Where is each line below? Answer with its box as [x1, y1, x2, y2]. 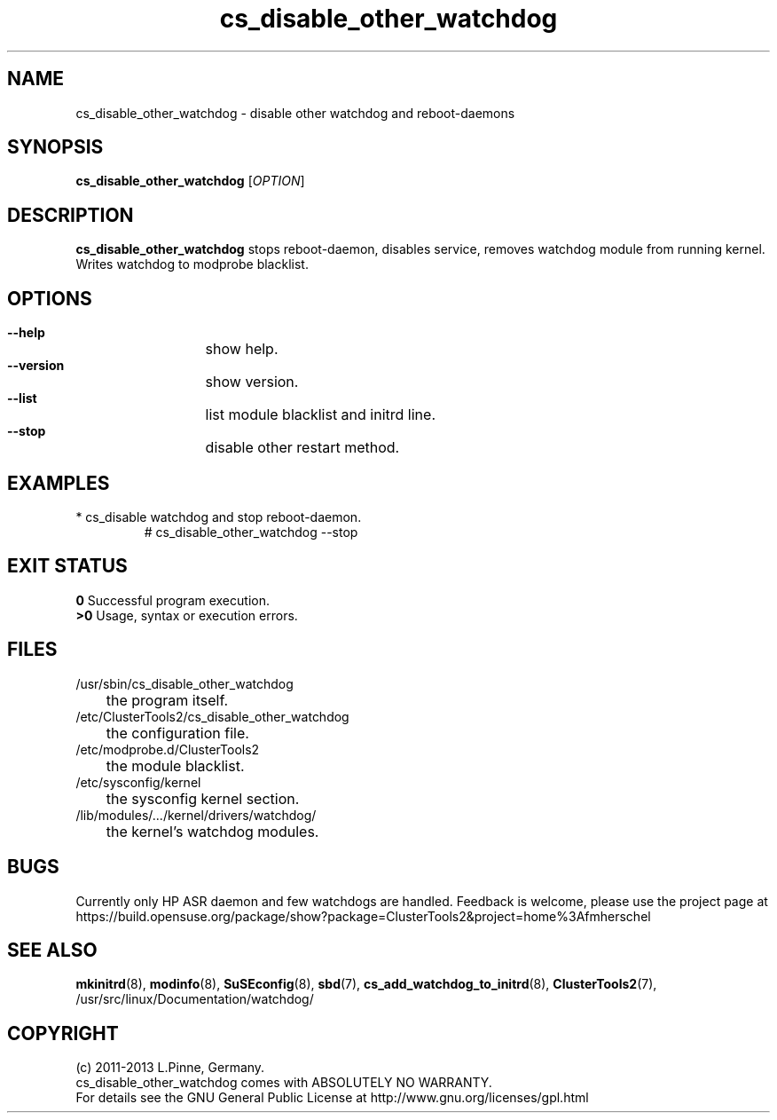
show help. [205, 340, 279, 359]
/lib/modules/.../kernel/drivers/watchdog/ [75, 807, 317, 823]
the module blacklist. [106, 756, 245, 775]
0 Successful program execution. [75, 592, 270, 608]
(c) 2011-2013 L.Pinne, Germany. [75, 1060, 265, 1076]
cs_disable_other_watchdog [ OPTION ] [75, 173, 305, 189]
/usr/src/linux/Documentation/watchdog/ [75, 991, 314, 1007]
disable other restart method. [205, 438, 400, 457]
